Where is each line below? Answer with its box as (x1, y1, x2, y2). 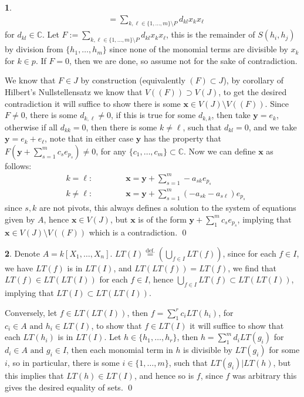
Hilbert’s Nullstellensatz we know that (5, 86, 143, 97)
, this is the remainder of (166, 28, 255, 41)
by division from (5, 43, 63, 55)
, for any (96, 144, 126, 157)
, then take (211, 109, 251, 121)
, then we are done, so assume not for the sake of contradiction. (69, 54, 298, 66)
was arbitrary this (232, 369, 297, 382)
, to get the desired (218, 86, 287, 97)
